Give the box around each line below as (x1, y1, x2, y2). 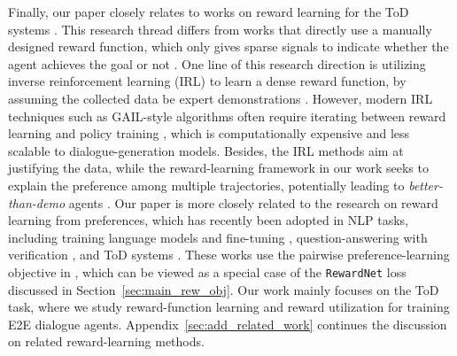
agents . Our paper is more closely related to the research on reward (68, 193, 438, 212)
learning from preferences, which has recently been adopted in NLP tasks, (8, 211, 409, 229)
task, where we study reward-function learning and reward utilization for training (8, 298, 450, 316)
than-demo (8, 193, 66, 212)
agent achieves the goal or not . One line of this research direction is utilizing (8, 54, 426, 73)
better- (408, 175, 443, 194)
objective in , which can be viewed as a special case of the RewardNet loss (8, 262, 407, 281)
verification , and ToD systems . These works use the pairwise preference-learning (8, 245, 450, 264)
